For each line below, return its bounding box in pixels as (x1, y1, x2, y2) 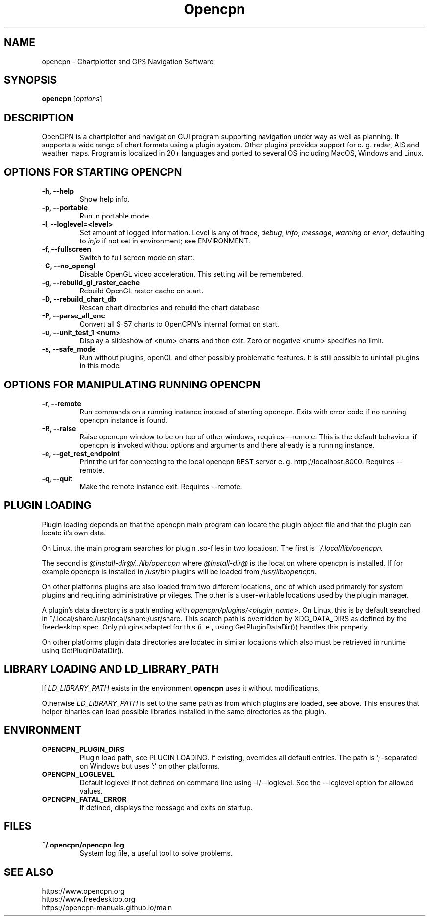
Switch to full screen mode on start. (79, 253, 195, 262)
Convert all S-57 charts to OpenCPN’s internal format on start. (79, 320, 280, 329)
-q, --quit (42, 474, 72, 483)
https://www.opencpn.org (42, 887, 125, 896)
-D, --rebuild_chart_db (42, 295, 117, 304)
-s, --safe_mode (42, 345, 96, 354)
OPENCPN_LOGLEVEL (42, 770, 115, 778)
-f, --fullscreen (42, 245, 92, 254)
